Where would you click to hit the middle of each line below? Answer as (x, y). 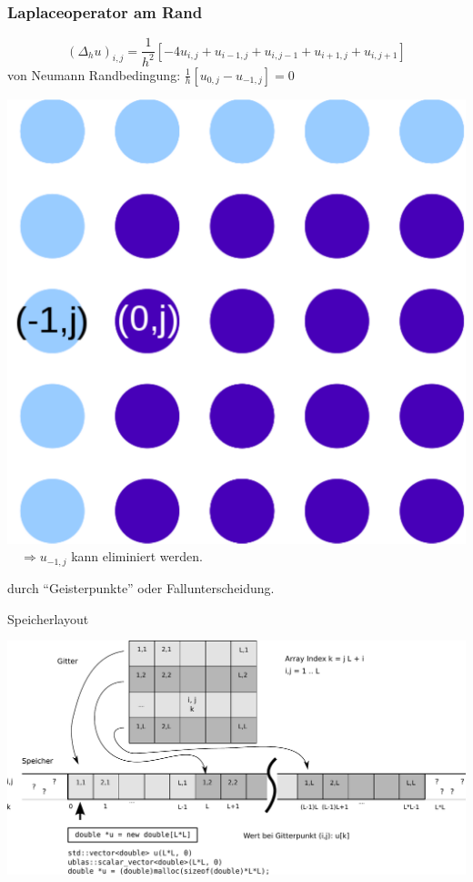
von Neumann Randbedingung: (94, 74)
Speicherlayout (48, 618)
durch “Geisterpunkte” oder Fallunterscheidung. (141, 587)
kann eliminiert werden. (137, 556)
